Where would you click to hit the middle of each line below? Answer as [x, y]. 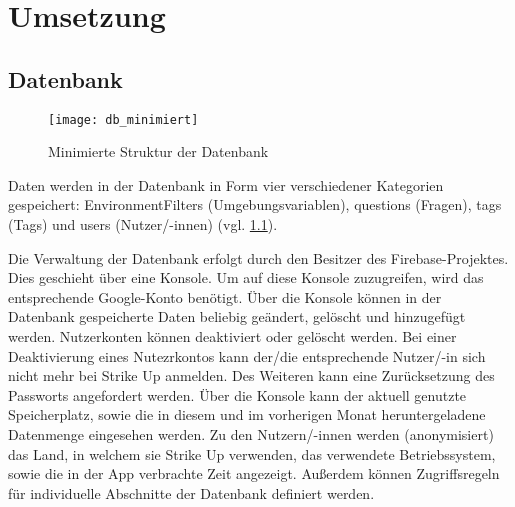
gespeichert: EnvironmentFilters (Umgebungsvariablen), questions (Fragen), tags [255, 204]
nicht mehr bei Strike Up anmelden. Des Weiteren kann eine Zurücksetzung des [251, 375]
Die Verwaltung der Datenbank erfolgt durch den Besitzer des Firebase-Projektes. [258, 257]
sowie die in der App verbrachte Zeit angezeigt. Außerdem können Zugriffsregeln [254, 473]
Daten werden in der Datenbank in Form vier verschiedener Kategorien [226, 184]
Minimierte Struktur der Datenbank [158, 151]
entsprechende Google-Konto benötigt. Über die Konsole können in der [225, 296]
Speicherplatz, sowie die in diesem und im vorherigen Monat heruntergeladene [247, 414]
